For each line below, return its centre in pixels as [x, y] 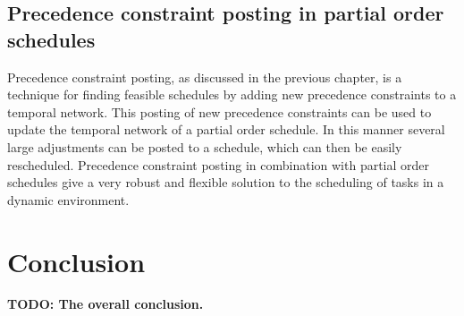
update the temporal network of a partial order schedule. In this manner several [226, 129]
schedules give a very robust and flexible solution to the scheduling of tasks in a [226, 182]
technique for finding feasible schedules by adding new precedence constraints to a [232, 94]
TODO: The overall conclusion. [105, 304]
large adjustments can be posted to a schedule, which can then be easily [205, 146]
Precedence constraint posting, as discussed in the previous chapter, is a [205, 77]
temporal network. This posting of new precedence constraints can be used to [219, 111]
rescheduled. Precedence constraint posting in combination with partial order [219, 164]
